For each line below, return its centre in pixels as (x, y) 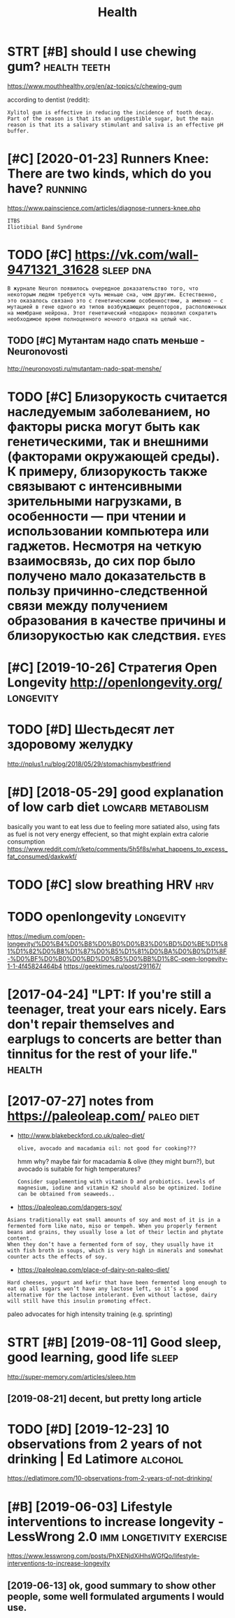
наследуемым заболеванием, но (109, 412)
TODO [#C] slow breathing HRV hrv (111, 885)
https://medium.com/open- (47, 936)
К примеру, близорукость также (107, 471)
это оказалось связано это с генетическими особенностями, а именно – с (115, 300)
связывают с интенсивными (95, 486)
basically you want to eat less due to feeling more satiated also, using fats (114, 826)
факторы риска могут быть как (104, 426)
